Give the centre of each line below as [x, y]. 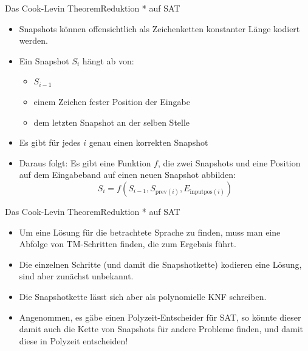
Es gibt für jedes [50, 142]
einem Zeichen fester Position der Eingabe [112, 101]
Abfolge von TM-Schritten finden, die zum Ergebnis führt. [128, 244]
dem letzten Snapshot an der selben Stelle [112, 122]
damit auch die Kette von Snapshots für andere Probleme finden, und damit [161, 329]
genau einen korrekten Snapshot [149, 142]
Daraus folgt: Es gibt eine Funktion [85, 162]
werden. [33, 40]
